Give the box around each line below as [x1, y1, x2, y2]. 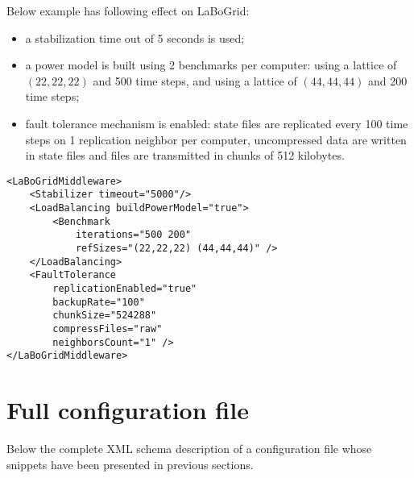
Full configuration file [6, 393, 249, 426]
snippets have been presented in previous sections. [6, 455, 254, 472]
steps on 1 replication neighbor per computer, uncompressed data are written [25, 131, 407, 148]
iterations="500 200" [75, 229, 192, 241]
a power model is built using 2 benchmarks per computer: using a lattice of [25, 56, 397, 73]
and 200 [368, 72, 408, 89]
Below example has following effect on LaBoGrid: [6, 2, 250, 19]
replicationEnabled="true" [52, 283, 197, 294]
